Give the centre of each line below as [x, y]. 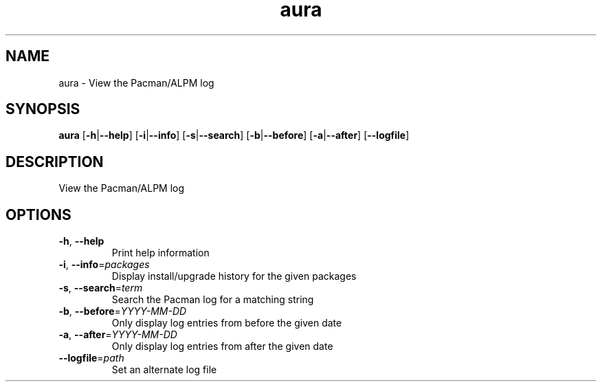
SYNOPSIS [43, 109]
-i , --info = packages [104, 265]
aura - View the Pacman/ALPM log [136, 82]
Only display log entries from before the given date [227, 323]
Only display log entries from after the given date [222, 346]
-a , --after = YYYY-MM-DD [118, 335]
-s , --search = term [101, 288]
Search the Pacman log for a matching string [213, 300]
